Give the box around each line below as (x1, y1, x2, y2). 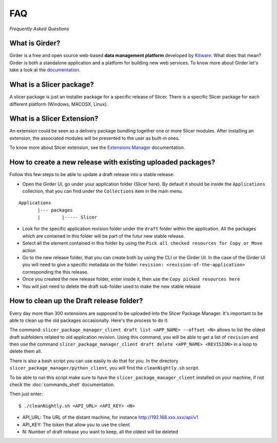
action (22, 247, 36, 254)
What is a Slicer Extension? (9, 114, 98, 123)
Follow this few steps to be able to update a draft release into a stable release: (9, 171, 174, 178)
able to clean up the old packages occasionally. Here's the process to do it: (9, 317, 169, 323)
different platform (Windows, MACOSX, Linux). (9, 101, 108, 107)
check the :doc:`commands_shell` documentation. (9, 381, 115, 388)
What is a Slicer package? (9, 80, 94, 89)
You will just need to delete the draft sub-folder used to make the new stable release (22, 283, 201, 290)
